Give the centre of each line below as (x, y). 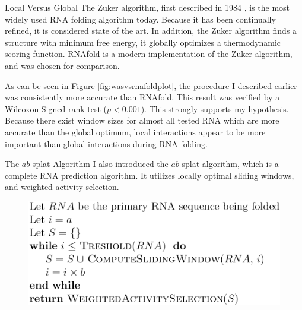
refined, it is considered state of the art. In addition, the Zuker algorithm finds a (151, 31)
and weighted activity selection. (62, 187)
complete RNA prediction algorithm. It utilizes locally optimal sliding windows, (150, 175)
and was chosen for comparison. (62, 65)
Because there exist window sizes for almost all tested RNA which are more (142, 120)
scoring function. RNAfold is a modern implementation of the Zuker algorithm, (149, 54)
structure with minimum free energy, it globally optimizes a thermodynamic (143, 42)
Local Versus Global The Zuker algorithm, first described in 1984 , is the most (147, 7)
